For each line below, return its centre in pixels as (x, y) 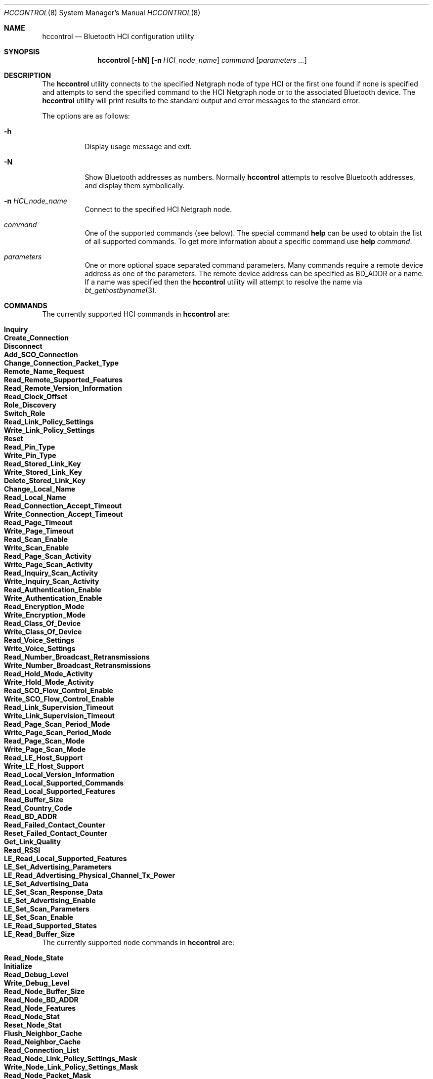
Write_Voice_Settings (40, 648)
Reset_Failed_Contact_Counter (56, 833)
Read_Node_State (34, 958)
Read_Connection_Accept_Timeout (63, 506)
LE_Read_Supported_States (50, 926)
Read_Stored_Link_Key (43, 464)
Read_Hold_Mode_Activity (48, 674)
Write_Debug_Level (37, 983)
